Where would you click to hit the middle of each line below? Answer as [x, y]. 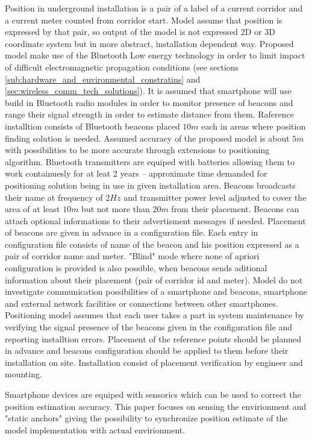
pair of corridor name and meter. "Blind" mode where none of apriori [132, 256]
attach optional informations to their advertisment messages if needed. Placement [155, 220]
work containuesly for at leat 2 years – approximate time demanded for [136, 173]
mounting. [23, 374]
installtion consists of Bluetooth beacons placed [92, 126]
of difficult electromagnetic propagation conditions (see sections [122, 67]
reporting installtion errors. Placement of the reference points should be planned [153, 338]
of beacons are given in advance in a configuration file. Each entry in [132, 232]
